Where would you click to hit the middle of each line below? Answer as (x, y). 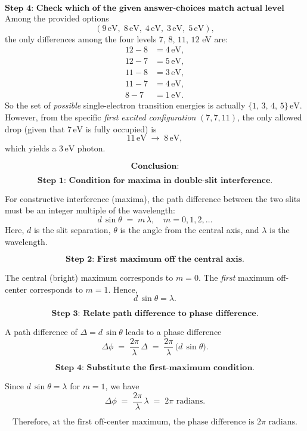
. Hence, (123, 289)
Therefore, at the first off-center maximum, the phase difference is (134, 422)
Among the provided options (57, 18)
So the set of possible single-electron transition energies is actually (125, 105)
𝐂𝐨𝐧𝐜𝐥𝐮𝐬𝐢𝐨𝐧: (155, 166)
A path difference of (41, 332)
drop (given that (35, 128)
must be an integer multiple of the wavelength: (90, 210)
